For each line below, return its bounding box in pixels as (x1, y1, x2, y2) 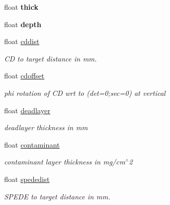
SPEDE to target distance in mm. (4, 191, 110, 201)
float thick (4, 2, 39, 12)
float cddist (4, 36, 40, 47)
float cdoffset (4, 70, 45, 81)
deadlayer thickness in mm (4, 122, 88, 133)
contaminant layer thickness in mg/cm (4, 156, 125, 167)
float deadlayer (4, 105, 50, 115)
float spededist (4, 173, 50, 184)
